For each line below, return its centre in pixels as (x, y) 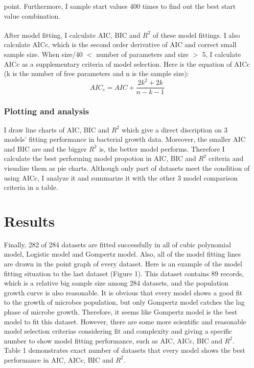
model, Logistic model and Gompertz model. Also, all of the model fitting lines (122, 254)
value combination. (32, 15)
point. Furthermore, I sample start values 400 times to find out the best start (120, 6)
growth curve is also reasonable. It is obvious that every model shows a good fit (123, 292)
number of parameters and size (142, 54)
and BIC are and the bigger (46, 148)
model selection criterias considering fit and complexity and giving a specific (118, 331)
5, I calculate (222, 54)
